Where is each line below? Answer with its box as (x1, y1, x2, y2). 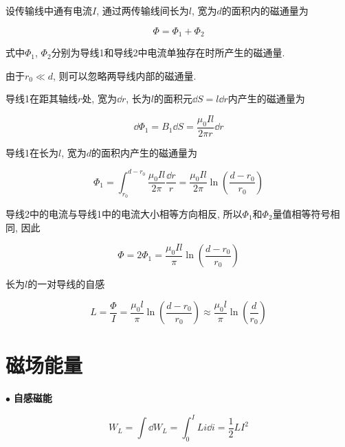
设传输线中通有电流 (5, 3, 92, 17)
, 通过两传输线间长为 (96, 3, 189, 17)
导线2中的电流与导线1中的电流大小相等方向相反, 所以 (5, 206, 243, 220)
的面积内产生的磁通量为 (91, 145, 198, 159)
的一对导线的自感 (27, 277, 105, 291)
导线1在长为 (5, 145, 58, 159)
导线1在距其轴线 (5, 91, 78, 106)
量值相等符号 (272, 206, 331, 220)
